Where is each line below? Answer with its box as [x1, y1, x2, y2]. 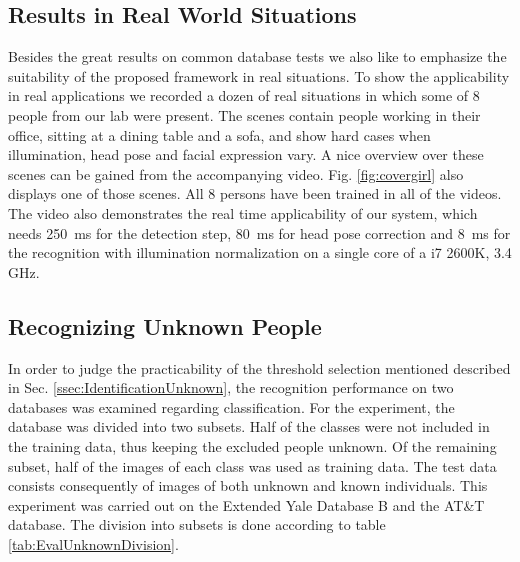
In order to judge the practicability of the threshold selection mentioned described [8, 357, 511, 378]
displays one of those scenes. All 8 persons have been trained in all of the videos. [8, 183, 502, 204]
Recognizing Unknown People [8, 310, 322, 341]
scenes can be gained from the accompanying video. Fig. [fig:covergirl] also [8, 163, 464, 184]
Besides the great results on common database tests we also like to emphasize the [8, 46, 507, 67]
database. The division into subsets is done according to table [8, 514, 386, 535]
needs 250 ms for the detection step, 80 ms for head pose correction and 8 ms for [8, 222, 511, 243]
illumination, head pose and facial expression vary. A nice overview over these [8, 144, 484, 165]
